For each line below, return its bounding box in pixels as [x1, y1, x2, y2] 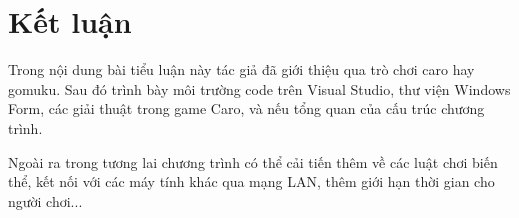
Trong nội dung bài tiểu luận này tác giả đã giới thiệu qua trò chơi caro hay [8, 59, 475, 80]
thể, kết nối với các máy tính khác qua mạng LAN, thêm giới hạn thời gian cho [8, 171, 495, 192]
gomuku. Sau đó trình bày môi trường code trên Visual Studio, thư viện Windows [8, 78, 511, 99]
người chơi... [8, 190, 83, 211]
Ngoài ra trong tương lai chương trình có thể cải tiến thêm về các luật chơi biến [8, 151, 498, 172]
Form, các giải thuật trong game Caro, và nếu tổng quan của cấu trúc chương [8, 98, 485, 119]
